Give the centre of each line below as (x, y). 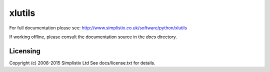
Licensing (25, 51)
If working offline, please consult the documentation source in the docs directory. (93, 37)
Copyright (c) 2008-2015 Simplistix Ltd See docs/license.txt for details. (82, 63)
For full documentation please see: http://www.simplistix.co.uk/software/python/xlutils (98, 28)
